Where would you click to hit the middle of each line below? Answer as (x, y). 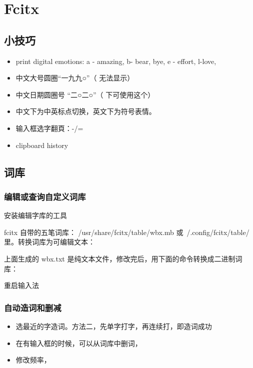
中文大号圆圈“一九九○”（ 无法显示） (75, 78)
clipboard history (42, 145)
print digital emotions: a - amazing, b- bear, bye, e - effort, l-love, (116, 61)
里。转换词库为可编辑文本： (49, 242)
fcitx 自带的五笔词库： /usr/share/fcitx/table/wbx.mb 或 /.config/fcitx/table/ (127, 232)
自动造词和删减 (33, 307)
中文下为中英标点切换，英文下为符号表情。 (86, 111)
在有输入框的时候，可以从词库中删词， (79, 343)
